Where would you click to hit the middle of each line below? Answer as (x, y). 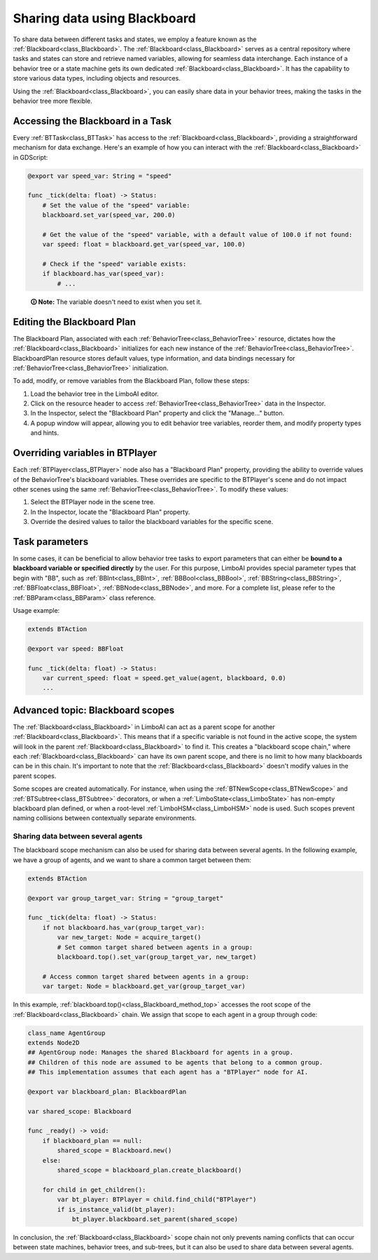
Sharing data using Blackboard (104, 18)
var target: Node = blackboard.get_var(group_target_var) (144, 986)
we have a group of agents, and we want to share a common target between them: (132, 860)
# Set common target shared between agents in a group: (155, 947)
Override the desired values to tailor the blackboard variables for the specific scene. (152, 522)
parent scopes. (35, 776)
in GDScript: (30, 157)
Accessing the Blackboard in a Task (92, 121)
